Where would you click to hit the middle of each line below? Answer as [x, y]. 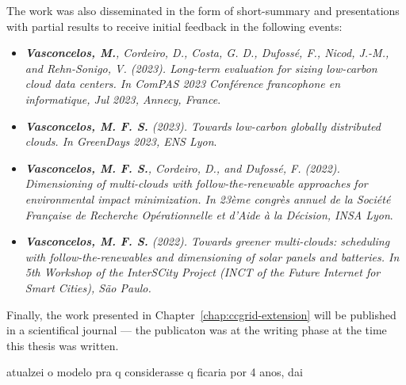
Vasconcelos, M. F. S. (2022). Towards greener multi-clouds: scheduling [207, 241]
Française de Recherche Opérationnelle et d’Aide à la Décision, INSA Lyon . [209, 214]
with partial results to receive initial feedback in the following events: [174, 26]
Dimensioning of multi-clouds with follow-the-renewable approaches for [196, 183]
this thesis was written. [63, 345]
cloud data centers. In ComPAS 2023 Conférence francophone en [183, 84]
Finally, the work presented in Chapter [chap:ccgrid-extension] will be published [201, 314]
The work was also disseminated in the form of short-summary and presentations [203, 10]
